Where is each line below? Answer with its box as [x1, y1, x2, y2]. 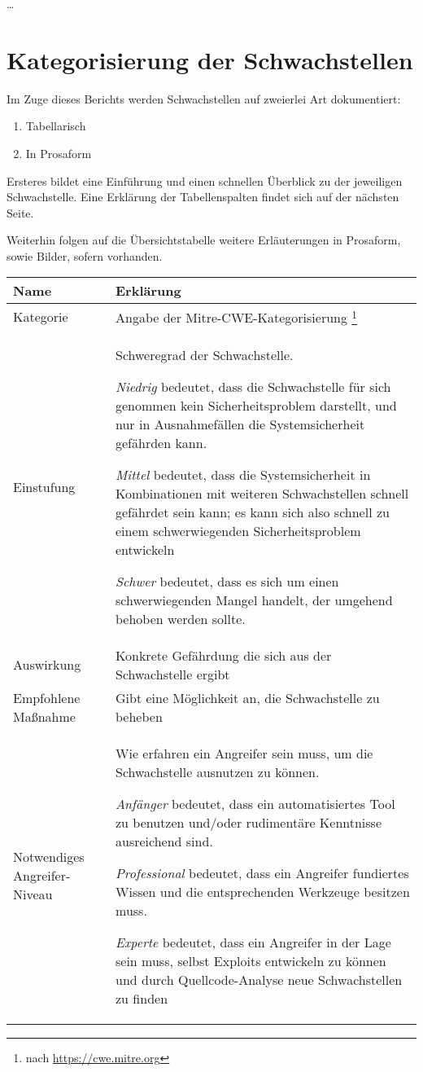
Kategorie [13, 307, 68, 327]
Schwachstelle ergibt [116, 664, 230, 683]
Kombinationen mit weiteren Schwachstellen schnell [116, 483, 409, 503]
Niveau [13, 885, 53, 904]
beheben [116, 706, 163, 726]
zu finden [116, 988, 168, 1008]
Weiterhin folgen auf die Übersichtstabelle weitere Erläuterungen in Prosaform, [7, 231, 401, 248]
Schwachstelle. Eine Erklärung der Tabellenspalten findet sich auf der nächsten [7, 188, 399, 205]
